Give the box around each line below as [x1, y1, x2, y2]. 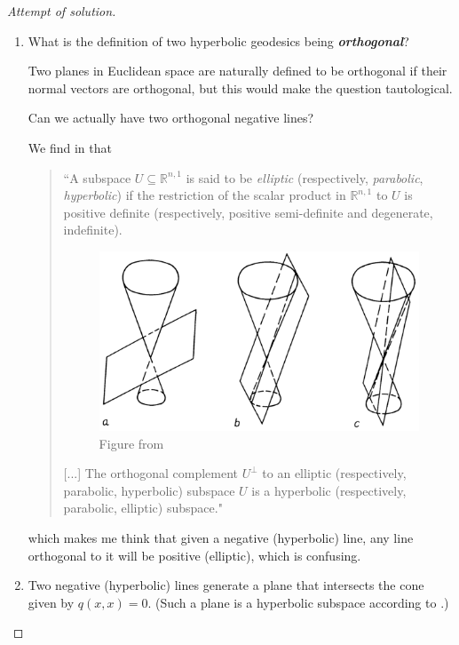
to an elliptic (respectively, [262, 464, 407, 482]
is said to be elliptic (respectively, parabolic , [186, 168, 423, 187]
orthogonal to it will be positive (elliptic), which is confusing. [28, 545, 361, 564]
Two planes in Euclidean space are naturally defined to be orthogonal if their [28, 61, 447, 80]
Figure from [99, 434, 164, 452]
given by [28, 593, 75, 611]
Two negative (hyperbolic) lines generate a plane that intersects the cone [28, 576, 424, 594]
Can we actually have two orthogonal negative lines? [28, 108, 314, 127]
